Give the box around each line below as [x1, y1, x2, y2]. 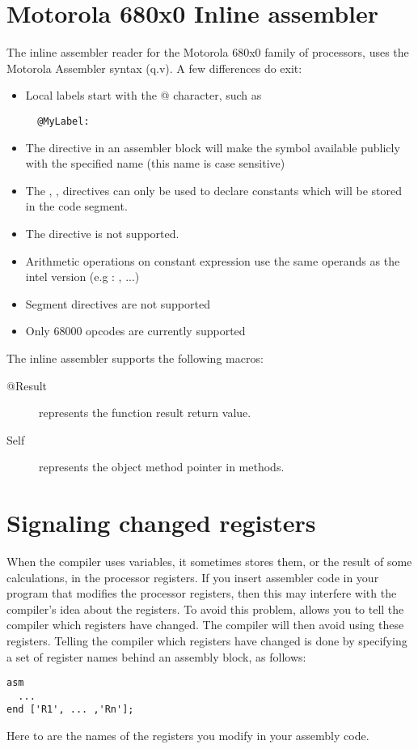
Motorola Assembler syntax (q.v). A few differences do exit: [6, 59, 302, 76]
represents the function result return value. [39, 404, 251, 421]
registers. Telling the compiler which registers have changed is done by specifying [6, 632, 407, 649]
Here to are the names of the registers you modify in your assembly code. [6, 727, 369, 744]
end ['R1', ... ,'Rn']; [6, 704, 134, 716]
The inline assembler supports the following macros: [6, 349, 264, 366]
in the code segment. [25, 198, 128, 215]
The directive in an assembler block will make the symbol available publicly [25, 138, 400, 155]
